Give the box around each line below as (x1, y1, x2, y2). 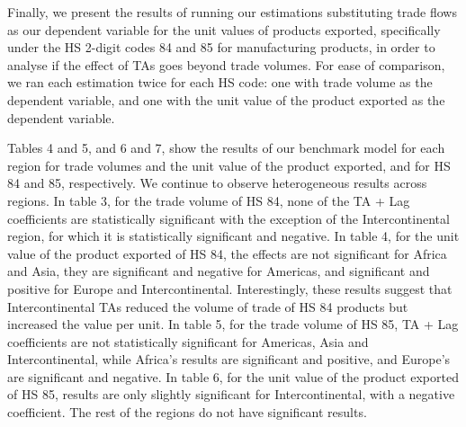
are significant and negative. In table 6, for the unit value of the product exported (7, 367, 459, 386)
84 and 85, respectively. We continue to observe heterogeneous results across (7, 173, 427, 192)
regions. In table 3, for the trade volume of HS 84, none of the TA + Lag (7, 191, 410, 209)
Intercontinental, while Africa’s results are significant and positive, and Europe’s (7, 350, 451, 369)
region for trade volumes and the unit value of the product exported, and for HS (7, 156, 451, 174)
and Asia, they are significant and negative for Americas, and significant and (7, 262, 430, 280)
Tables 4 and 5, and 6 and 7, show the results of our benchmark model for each (7, 138, 445, 157)
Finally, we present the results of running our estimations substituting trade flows (7, 3, 457, 21)
